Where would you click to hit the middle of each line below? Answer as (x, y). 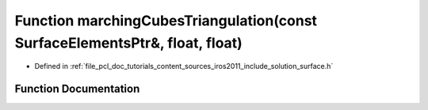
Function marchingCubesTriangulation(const (166, 21)
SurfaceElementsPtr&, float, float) (129, 43)
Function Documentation (77, 89)
